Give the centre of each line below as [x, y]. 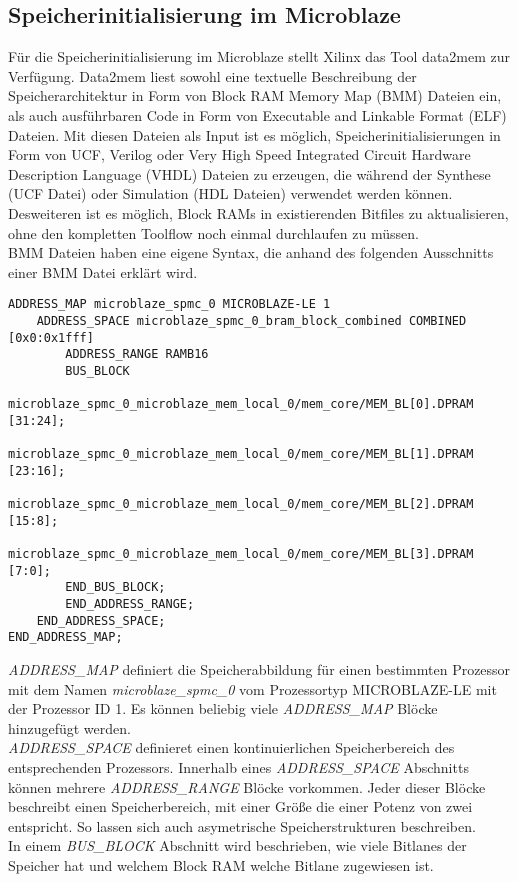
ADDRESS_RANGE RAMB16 [137, 354]
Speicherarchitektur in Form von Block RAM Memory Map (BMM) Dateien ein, [255, 95]
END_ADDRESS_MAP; [65, 637]
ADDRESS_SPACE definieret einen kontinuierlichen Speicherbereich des [231, 747]
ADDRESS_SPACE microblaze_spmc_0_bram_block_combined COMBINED [251, 320]
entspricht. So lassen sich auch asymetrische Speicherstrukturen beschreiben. [242, 825]
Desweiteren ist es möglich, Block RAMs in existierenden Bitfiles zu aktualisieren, [258, 212]
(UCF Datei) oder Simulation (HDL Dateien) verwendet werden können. [230, 193]
